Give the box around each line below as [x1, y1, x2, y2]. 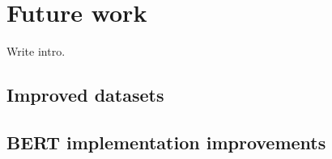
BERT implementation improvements [6, 129, 326, 154]
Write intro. [6, 43, 66, 60]
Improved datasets [6, 82, 164, 107]
